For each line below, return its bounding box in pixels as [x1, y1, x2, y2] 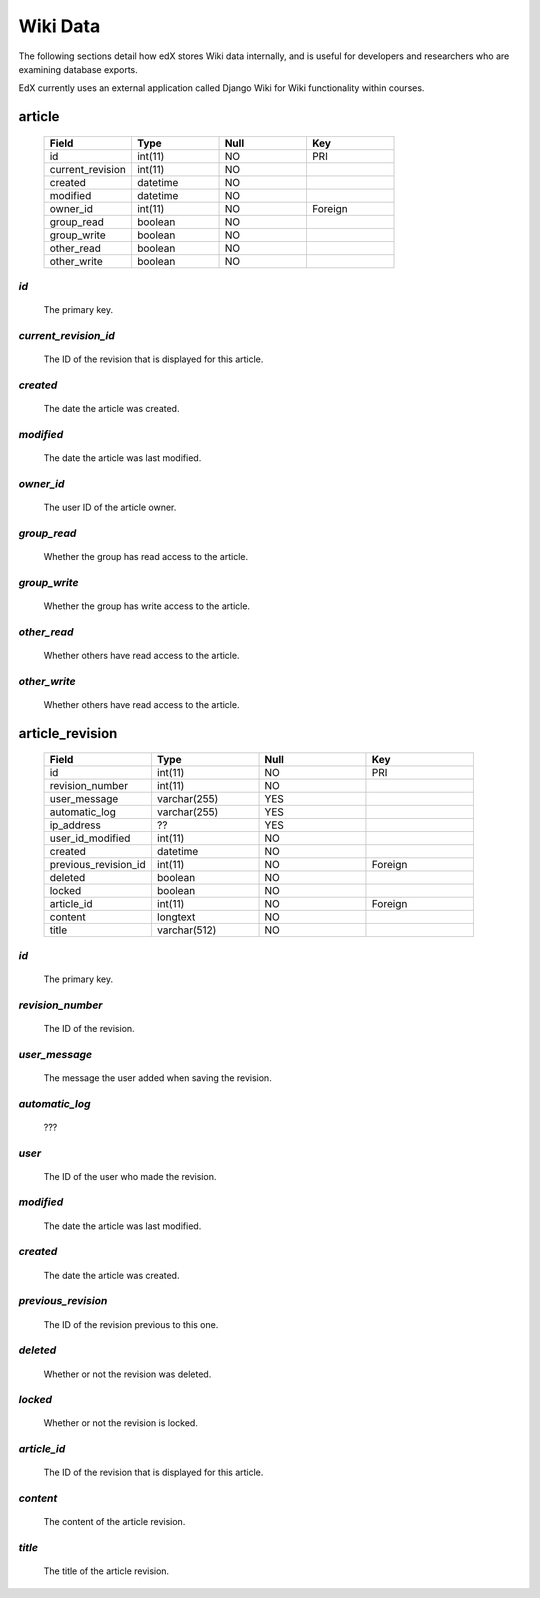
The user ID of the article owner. [43, 501, 177, 514]
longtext [156, 910, 196, 924]
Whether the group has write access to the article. [43, 600, 250, 612]
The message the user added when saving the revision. [43, 1071, 272, 1084]
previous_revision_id [49, 858, 147, 872]
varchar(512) [156, 923, 217, 937]
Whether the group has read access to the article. [43, 551, 249, 563]
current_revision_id [18, 329, 115, 343]
